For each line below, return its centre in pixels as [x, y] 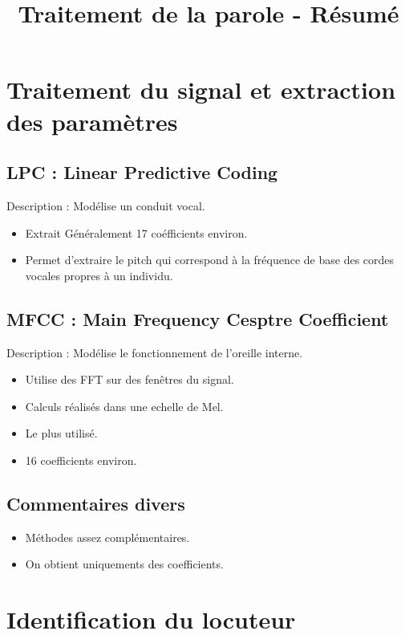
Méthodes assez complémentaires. [107, 537]
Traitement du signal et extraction [201, 90]
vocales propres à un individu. [99, 275]
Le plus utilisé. [61, 433]
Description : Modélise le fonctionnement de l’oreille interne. [155, 352]
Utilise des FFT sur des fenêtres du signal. [130, 379]
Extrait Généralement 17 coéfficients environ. [136, 232]
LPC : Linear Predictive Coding [142, 172]
